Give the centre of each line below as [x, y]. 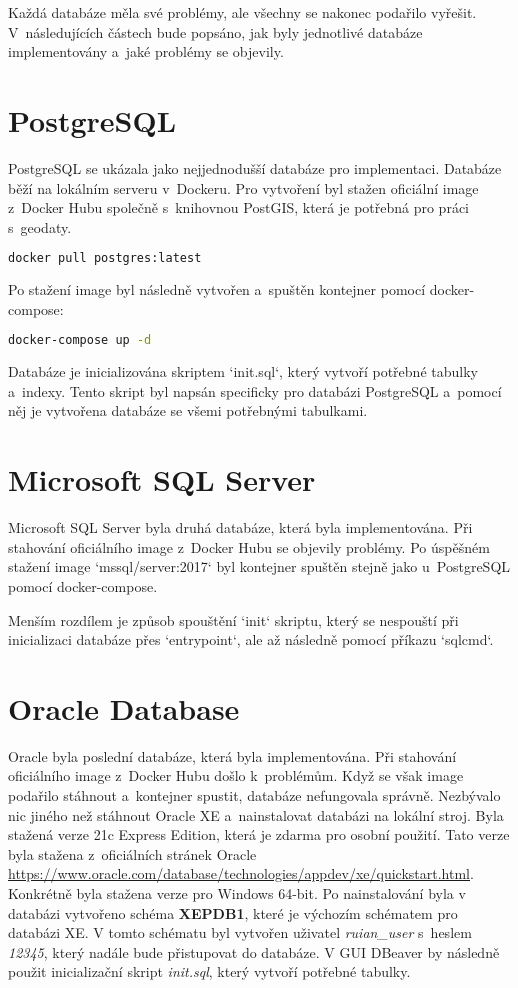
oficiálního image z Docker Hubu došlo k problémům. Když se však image [236, 775]
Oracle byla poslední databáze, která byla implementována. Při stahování [232, 755]
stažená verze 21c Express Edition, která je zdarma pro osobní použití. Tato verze [259, 834]
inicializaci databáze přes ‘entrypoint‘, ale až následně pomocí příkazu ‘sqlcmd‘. [251, 639]
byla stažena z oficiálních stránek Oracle [132, 853]
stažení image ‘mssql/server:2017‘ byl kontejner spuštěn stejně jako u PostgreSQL [259, 566]
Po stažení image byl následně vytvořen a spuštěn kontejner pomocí [217, 289]
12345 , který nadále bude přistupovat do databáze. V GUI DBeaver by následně [254, 951]
